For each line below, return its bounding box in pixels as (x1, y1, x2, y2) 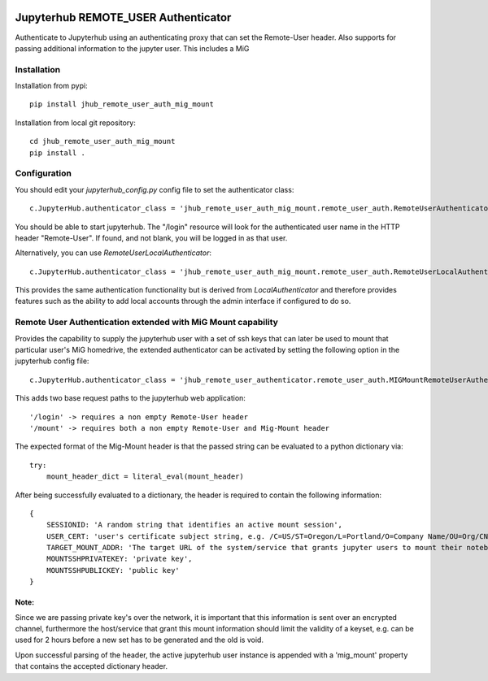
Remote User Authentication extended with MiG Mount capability (15, 317, 278, 328)
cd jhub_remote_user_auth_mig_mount (29, 137, 176, 146)
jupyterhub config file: (15, 356, 89, 366)
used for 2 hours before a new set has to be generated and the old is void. (15, 635, 264, 645)
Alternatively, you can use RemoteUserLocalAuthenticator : (15, 248, 211, 258)
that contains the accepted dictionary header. (15, 661, 168, 671)
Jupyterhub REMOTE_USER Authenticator (15, 11, 232, 24)
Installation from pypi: (15, 81, 89, 91)
